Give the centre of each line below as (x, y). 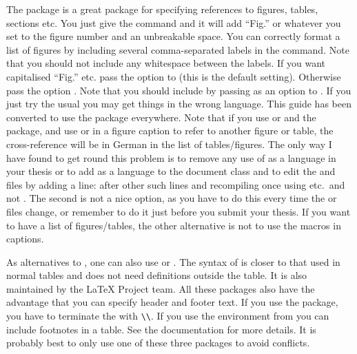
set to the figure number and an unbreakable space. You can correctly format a (173, 36)
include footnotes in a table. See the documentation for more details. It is (161, 329)
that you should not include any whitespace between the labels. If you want (166, 63)
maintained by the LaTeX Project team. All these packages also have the (161, 288)
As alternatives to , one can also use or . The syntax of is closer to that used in (173, 261)
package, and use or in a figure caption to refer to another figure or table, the (170, 131)
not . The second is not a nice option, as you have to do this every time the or (172, 198)
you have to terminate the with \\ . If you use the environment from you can (168, 316)
